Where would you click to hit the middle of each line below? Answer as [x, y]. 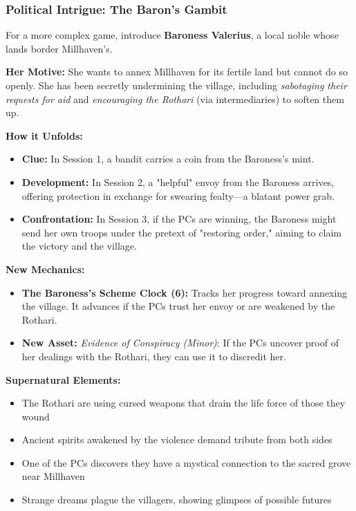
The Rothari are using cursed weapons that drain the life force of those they [184, 403]
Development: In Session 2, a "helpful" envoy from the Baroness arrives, [178, 182]
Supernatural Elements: [63, 379]
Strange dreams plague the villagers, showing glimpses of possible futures [177, 500]
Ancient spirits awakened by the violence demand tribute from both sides [177, 439]
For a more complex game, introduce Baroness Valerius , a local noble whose [172, 35]
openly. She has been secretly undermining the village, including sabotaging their [176, 85]
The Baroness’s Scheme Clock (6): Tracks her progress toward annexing [185, 292]
